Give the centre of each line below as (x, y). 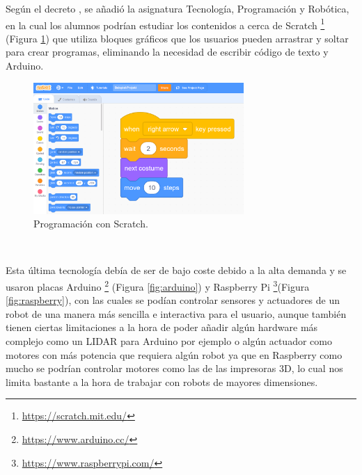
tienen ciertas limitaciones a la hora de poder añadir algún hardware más (162, 327)
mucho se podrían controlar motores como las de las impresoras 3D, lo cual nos (174, 368)
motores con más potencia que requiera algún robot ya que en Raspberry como (174, 354)
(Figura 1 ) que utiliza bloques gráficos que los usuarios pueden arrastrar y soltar (177, 38)
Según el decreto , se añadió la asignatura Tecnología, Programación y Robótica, (178, 8)
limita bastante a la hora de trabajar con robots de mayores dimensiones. (162, 381)
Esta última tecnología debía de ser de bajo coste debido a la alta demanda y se (176, 270)
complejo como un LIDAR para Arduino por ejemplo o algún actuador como (169, 341)
